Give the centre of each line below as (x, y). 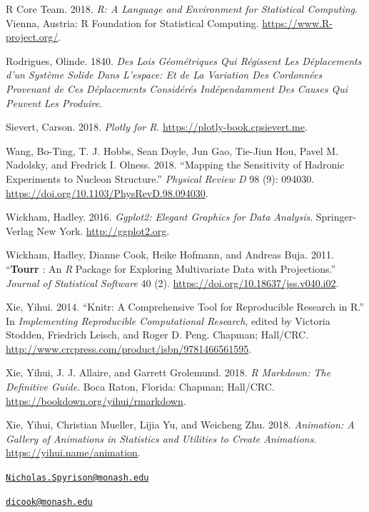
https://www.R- (297, 22)
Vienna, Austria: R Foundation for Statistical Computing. (132, 22)
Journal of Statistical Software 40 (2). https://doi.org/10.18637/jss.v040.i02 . (172, 282)
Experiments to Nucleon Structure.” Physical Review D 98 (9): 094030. (160, 178)
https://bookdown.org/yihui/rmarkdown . (96, 400)
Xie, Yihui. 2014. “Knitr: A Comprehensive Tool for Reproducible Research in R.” (185, 307)
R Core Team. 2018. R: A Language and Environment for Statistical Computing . (182, 9)
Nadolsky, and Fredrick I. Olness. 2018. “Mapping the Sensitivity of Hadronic (175, 165)
